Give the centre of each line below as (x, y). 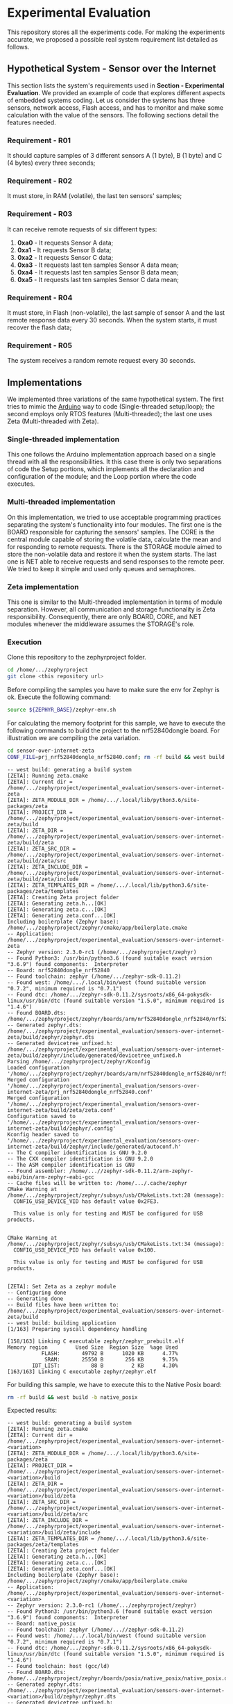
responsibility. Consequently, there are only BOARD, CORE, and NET (104, 616)
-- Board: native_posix (42, 1624)
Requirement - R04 (40, 297)
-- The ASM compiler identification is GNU (71, 1165)
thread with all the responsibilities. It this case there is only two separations (114, 462)
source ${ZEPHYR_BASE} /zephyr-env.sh (62, 710)
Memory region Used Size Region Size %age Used (93, 1347)
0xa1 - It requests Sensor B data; (64, 250)
